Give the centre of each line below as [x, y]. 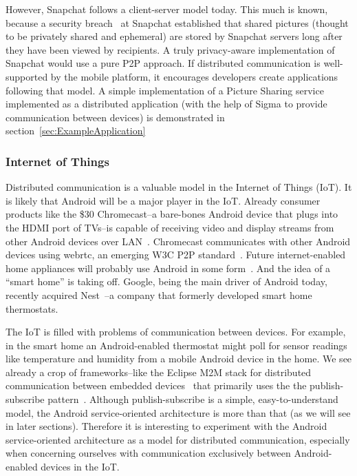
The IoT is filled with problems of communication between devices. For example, [176, 332]
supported [27, 76]
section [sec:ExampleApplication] [76, 131]
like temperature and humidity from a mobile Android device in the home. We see [179, 359]
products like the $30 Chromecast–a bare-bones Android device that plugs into [172, 214]
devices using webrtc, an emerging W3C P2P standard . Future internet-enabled [176, 255]
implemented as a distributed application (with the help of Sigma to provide [166, 104]
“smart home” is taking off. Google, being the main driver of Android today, [166, 281]
